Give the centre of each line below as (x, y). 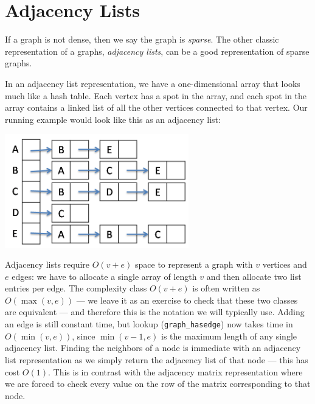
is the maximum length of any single (229, 336)
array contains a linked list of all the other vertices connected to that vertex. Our (156, 107)
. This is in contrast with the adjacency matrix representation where (175, 371)
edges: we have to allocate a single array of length (104, 276)
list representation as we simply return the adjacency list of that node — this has (157, 359)
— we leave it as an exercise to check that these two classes (187, 300)
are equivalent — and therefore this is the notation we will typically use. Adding (155, 312)
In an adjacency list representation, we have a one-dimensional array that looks (153, 83)
